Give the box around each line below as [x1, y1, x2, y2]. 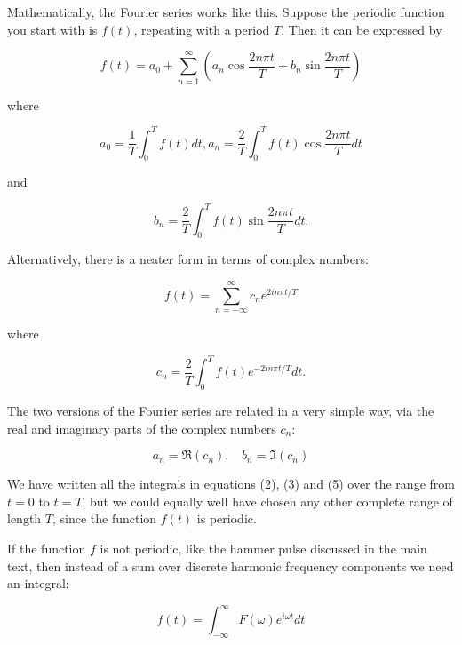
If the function [7, 538, 86, 557]
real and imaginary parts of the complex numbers [7, 418, 276, 437]
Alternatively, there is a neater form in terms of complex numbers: [7, 250, 369, 268]
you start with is [7, 20, 98, 38]
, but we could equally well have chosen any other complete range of [82, 491, 453, 510]
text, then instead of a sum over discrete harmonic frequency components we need [7, 556, 454, 575]
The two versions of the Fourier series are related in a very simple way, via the [7, 401, 434, 419]
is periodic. [196, 509, 257, 528]
